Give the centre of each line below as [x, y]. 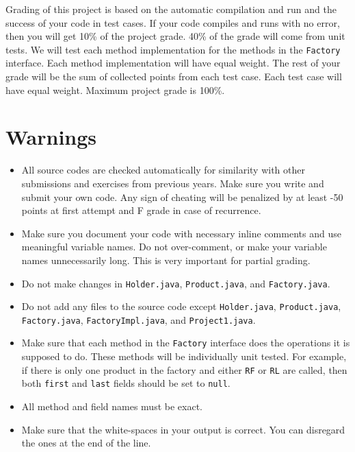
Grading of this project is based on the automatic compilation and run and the [171, 9]
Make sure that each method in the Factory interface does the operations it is [186, 343]
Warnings [51, 137]
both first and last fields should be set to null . [126, 383]
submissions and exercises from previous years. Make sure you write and [173, 183]
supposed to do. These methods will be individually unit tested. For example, [184, 356]
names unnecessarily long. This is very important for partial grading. [166, 260]
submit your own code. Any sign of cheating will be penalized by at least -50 [182, 197]
